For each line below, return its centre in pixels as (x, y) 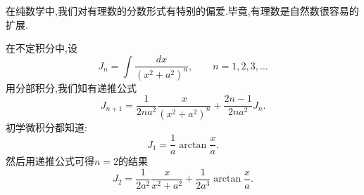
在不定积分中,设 (42, 48)
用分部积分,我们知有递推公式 (71, 87)
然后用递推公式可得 (50, 161)
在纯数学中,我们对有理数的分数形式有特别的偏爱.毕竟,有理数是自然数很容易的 (182, 11)
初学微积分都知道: (46, 127)
